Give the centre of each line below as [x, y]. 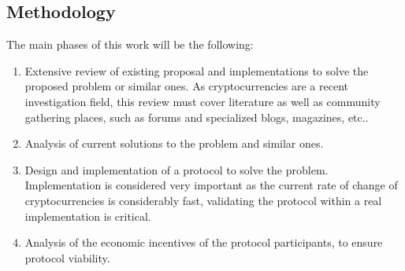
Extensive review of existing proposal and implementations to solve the [197, 70]
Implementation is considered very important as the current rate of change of [211, 185]
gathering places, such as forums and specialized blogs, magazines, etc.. [197, 117]
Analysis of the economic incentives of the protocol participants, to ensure [204, 242]
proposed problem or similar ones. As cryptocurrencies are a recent [187, 86]
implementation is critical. [88, 216]
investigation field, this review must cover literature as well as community [202, 101]
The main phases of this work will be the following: [130, 44]
